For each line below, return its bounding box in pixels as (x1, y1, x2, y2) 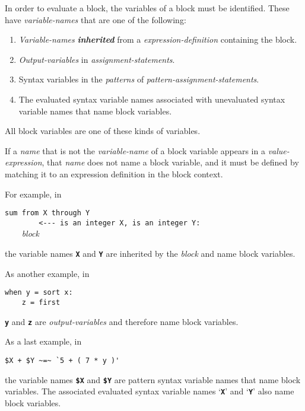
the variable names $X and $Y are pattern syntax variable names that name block (5, 373, 301, 385)
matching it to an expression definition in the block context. (5, 167, 223, 180)
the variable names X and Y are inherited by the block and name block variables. (5, 247, 296, 260)
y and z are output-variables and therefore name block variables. (5, 315, 239, 327)
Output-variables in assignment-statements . (18, 53, 175, 65)
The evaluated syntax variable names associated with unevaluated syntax (18, 93, 285, 105)
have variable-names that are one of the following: (5, 13, 186, 26)
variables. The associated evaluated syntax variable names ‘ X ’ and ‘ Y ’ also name (5, 385, 294, 397)
